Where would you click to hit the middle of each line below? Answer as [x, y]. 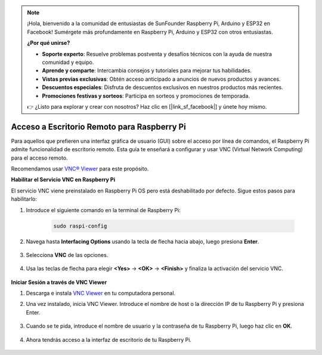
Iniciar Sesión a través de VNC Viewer [59, 282]
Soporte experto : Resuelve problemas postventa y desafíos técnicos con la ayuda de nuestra [157, 54]
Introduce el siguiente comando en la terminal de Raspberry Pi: [103, 210]
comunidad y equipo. [68, 62]
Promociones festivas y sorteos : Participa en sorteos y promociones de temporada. [146, 96]
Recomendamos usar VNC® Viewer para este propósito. [80, 169]
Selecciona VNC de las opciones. [67, 255]
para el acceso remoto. [39, 158]
